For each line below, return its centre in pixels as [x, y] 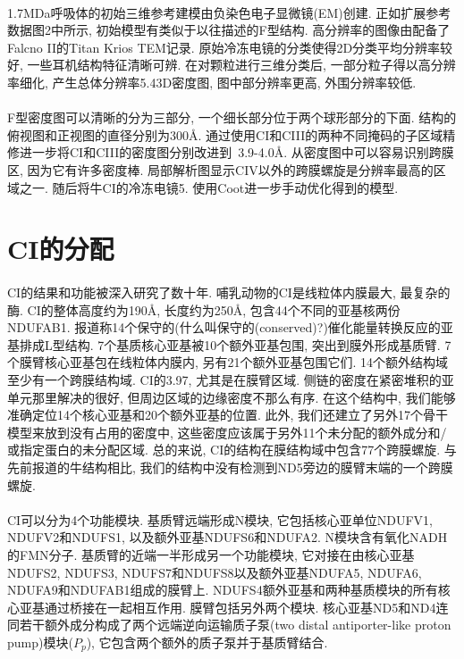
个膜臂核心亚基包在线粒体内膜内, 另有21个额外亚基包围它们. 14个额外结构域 [228, 362]
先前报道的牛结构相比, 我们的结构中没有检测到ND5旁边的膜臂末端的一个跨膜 [230, 467]
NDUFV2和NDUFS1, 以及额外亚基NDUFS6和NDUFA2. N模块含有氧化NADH [228, 537]
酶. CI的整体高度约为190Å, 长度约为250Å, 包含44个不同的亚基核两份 [204, 309]
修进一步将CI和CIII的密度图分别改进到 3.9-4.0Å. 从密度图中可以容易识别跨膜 [231, 152]
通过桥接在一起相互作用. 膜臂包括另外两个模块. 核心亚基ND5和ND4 [240, 607]
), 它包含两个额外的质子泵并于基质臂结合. [207, 642]
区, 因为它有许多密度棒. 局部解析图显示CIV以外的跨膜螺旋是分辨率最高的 [220, 169]
